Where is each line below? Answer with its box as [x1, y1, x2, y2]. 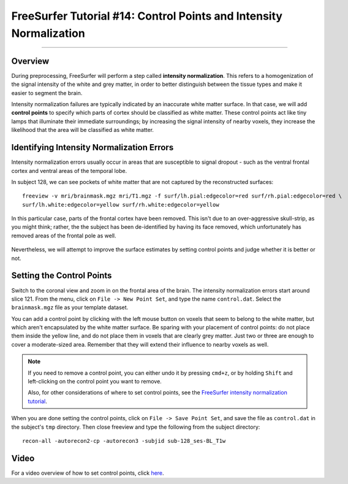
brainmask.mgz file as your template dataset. [11, 304, 129, 311]
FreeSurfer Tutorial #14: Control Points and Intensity [11, 9, 283, 23]
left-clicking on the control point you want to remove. [28, 378, 162, 385]
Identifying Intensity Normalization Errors [11, 142, 174, 153]
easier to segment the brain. [11, 89, 83, 96]
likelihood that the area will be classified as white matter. [11, 126, 154, 134]
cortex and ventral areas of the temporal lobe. [11, 167, 127, 174]
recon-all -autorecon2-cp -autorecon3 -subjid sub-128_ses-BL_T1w [22, 437, 226, 444]
